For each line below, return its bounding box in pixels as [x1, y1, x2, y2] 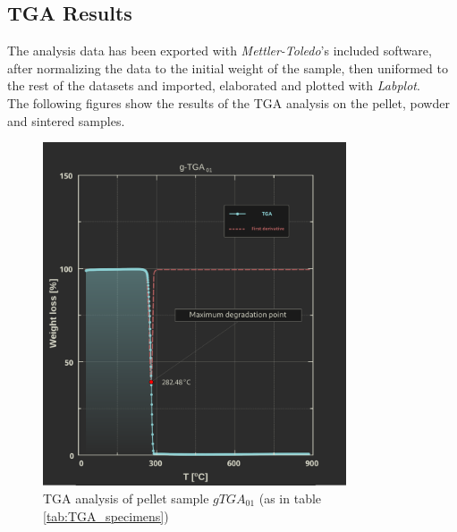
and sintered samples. [7, 111, 125, 130]
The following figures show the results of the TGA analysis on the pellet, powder [7, 93, 450, 112]
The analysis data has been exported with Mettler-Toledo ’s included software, [7, 41, 432, 60]
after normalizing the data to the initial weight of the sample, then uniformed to [7, 58, 448, 77]
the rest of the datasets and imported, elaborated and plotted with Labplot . [7, 76, 420, 95]
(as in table [258, 488, 322, 507]
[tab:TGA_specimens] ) [43, 506, 169, 525]
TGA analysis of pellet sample [43, 488, 209, 507]
